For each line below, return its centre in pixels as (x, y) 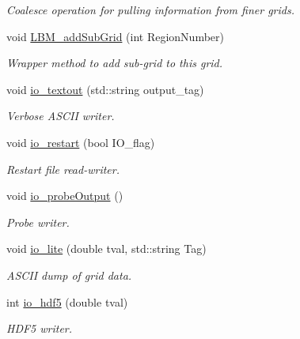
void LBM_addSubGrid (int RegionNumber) (115, 36)
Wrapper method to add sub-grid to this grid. (115, 63)
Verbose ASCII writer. (61, 116)
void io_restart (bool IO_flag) (81, 142)
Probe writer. (38, 222)
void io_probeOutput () (65, 196)
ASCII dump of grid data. (69, 275)
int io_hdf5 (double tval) (67, 301)
